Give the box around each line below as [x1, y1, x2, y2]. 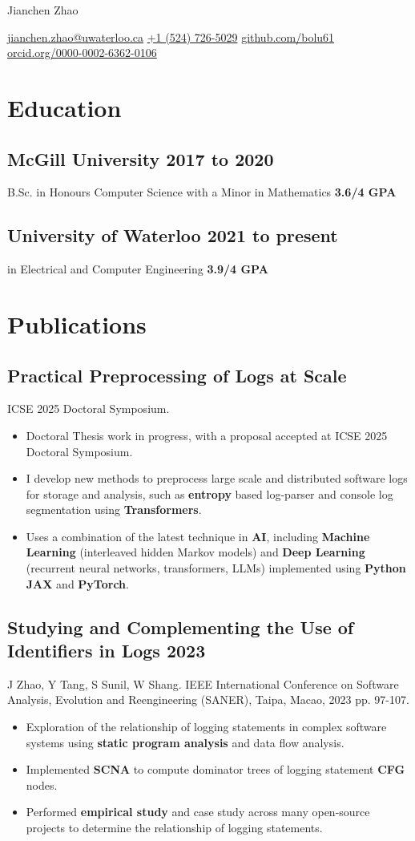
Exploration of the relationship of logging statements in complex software [26, 718, 387, 735]
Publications [7, 307, 147, 340]
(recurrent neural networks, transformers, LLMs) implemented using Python [26, 560, 406, 576]
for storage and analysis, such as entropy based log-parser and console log [26, 485, 393, 502]
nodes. [26, 776, 58, 793]
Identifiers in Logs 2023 [7, 638, 206, 663]
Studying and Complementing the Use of [7, 614, 354, 639]
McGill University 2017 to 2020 [7, 146, 274, 171]
